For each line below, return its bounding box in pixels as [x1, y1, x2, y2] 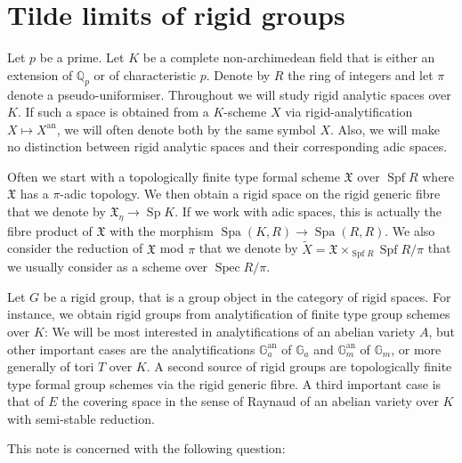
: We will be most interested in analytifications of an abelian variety [44, 321, 416, 340]
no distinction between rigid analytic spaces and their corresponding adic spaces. [7, 137, 448, 156]
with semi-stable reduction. [7, 409, 155, 427]
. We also [385, 221, 435, 240]
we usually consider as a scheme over [7, 257, 208, 276]
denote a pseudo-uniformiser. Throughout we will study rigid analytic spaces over [7, 85, 451, 103]
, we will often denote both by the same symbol [56, 119, 316, 138]
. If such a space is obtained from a [17, 102, 209, 121]
